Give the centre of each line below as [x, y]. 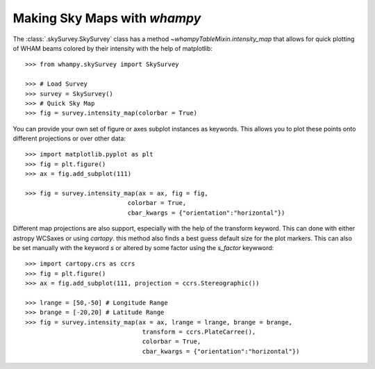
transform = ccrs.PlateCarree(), [199, 332]
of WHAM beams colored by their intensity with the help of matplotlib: [113, 48]
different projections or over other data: [69, 138]
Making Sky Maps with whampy [107, 18]
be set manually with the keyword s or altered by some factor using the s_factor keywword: [143, 247]
